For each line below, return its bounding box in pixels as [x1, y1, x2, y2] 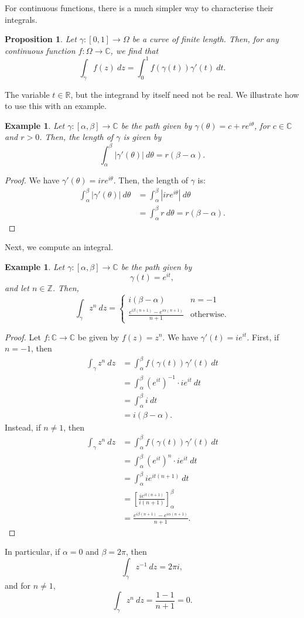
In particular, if [5, 545, 60, 558]
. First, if [247, 330, 279, 343]
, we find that [110, 44, 159, 56]
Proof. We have [5, 174, 60, 186]
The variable [5, 88, 50, 100]
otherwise [190, 310, 224, 319]
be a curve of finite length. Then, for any [132, 33, 279, 45]
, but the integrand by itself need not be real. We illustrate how [70, 88, 299, 100]
